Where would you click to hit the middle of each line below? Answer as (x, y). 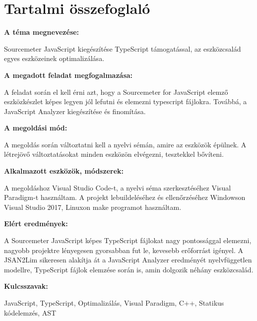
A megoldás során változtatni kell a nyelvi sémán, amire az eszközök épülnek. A (125, 144)
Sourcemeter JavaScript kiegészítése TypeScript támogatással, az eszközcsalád (123, 48)
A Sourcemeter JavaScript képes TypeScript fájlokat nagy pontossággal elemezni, (128, 240)
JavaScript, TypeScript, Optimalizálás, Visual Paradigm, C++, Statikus (114, 303)
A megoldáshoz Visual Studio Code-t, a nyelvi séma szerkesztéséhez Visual (118, 187)
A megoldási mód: (36, 128)
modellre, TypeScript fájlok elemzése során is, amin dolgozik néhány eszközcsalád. (129, 269)
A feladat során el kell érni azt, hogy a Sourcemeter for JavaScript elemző (116, 92)
